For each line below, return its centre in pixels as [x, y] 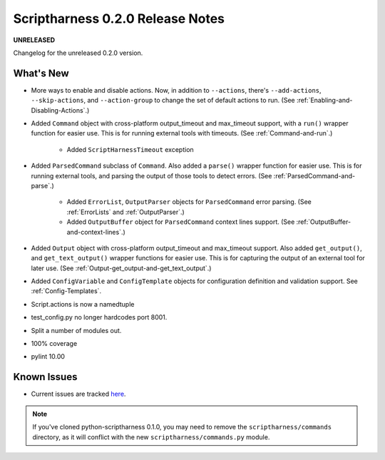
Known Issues [45, 377]
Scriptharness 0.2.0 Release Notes [119, 19]
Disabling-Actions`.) [60, 110]
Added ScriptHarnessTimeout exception [130, 149]
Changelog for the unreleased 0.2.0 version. [78, 53]
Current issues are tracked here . [78, 394]
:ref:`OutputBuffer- [324, 222]
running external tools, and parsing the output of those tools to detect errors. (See [152, 175]
